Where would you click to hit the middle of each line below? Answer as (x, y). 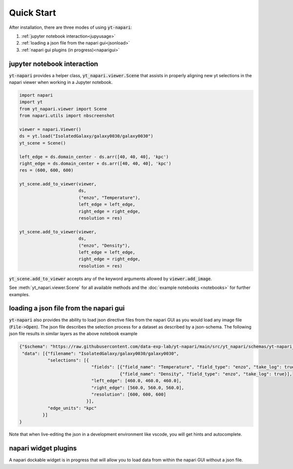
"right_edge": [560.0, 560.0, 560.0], (138, 387)
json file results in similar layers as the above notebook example (73, 334)
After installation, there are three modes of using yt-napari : (71, 27)
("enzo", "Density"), (104, 245)
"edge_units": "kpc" (72, 408)
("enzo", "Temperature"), (109, 197)
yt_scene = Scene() (42, 143)
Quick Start (32, 13)
